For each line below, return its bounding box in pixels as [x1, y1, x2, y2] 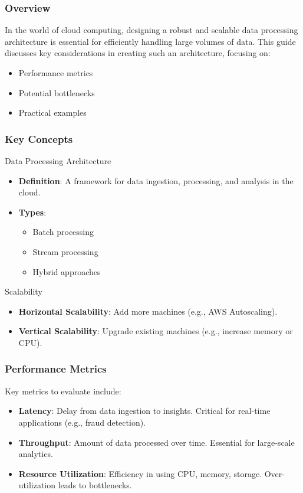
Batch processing [32, 226, 94, 238]
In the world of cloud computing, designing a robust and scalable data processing [5, 24, 298, 36]
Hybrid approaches [32, 265, 101, 277]
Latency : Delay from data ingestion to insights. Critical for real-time [18, 404, 271, 417]
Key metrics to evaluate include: [5, 384, 121, 397]
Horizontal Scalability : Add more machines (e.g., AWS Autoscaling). [18, 305, 278, 317]
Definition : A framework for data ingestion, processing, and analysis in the [18, 174, 294, 187]
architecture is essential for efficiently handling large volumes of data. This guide [5, 35, 296, 47]
